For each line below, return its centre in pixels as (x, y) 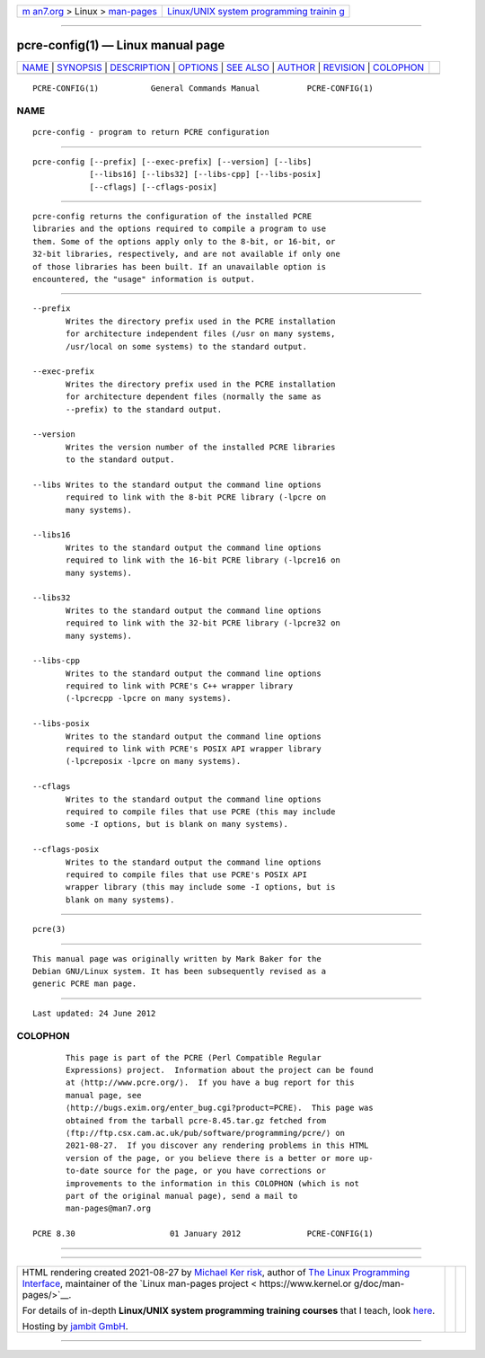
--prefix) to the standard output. (144, 409)
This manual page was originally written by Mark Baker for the (177, 959)
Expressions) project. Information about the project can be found (220, 1070)
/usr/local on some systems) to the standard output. (186, 346)
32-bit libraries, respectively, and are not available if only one (186, 254)
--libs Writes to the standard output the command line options (177, 484)
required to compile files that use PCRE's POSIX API (186, 874)
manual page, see (104, 1095)
